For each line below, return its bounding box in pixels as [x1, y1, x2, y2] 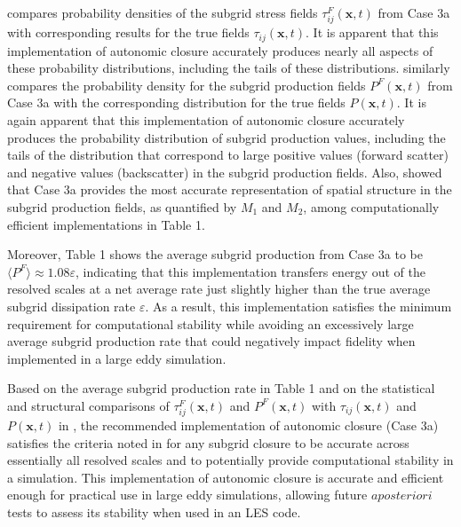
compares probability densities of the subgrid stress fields [7, 4, 318, 21]
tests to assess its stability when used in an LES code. [7, 503, 301, 522]
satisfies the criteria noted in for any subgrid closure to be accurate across [7, 433, 409, 452]
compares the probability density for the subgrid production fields [7, 75, 366, 94]
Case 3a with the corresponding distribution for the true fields [7, 93, 346, 112]
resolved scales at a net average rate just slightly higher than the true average [7, 279, 431, 298]
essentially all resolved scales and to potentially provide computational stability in [7, 451, 454, 469]
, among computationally [303, 197, 440, 216]
